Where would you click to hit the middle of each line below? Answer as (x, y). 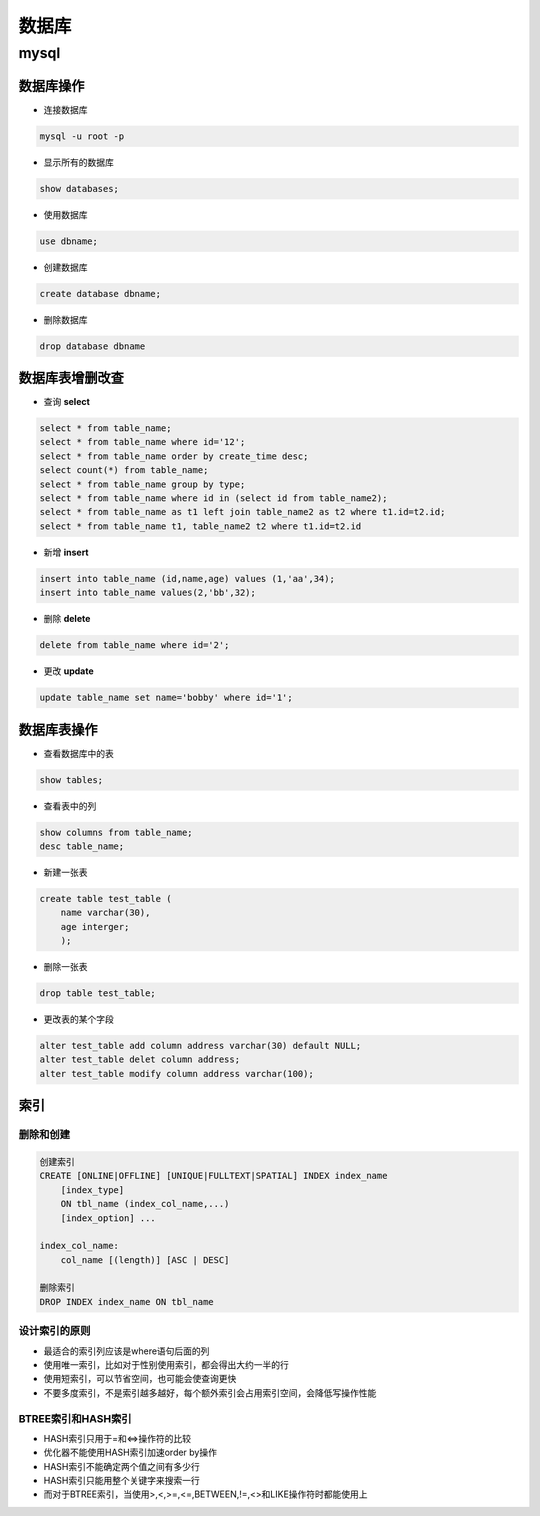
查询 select (66, 402)
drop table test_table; (98, 993)
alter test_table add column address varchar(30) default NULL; (200, 1046)
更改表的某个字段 (78, 1019)
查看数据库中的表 (78, 753)
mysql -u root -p (82, 136)
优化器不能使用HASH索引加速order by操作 (130, 1452)
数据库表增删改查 (71, 377)
